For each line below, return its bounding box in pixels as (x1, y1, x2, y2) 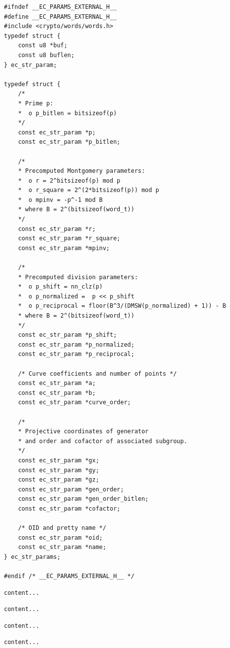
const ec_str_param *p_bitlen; (18, 138, 121, 146)
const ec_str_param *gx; (18, 456, 99, 464)
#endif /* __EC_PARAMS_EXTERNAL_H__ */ (4, 573, 134, 580)
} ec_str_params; (4, 553, 61, 560)
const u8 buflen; (18, 51, 75, 59)
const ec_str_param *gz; (18, 476, 99, 484)
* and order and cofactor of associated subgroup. (18, 437, 188, 445)
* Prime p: (18, 99, 54, 107)
